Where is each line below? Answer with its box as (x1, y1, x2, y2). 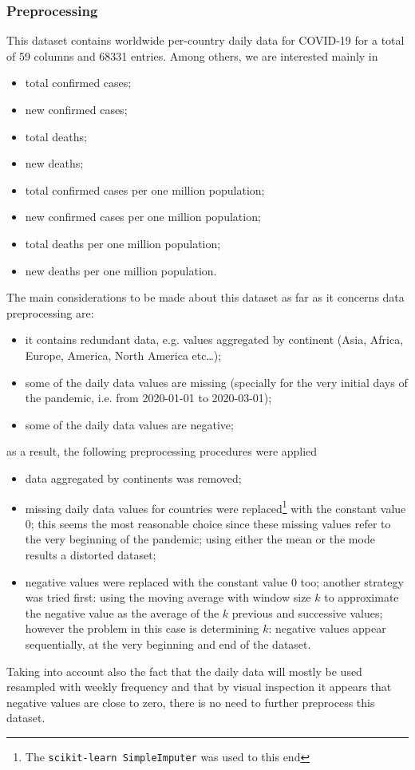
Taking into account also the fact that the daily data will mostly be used (6, 662, 362, 679)
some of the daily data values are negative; (25, 416, 234, 432)
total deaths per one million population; (25, 235, 221, 251)
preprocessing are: (6, 304, 94, 321)
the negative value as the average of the (25, 604, 219, 621)
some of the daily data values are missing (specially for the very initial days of (25, 373, 408, 390)
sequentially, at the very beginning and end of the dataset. (25, 635, 311, 652)
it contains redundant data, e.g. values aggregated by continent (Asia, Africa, (25, 331, 404, 348)
